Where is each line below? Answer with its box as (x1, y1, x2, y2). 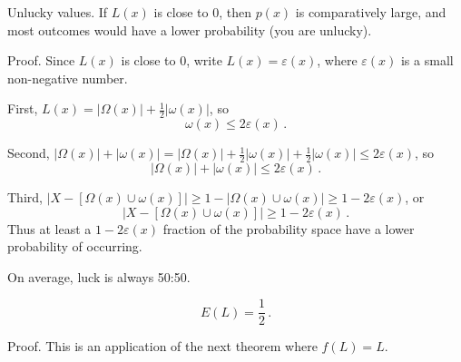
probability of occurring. (7, 237, 142, 256)
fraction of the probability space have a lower (162, 219, 415, 238)
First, (7, 99, 38, 118)
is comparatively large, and (295, 3, 446, 21)
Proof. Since (7, 51, 75, 70)
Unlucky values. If (7, 3, 108, 21)
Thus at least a (7, 219, 92, 238)
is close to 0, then (153, 3, 251, 21)
